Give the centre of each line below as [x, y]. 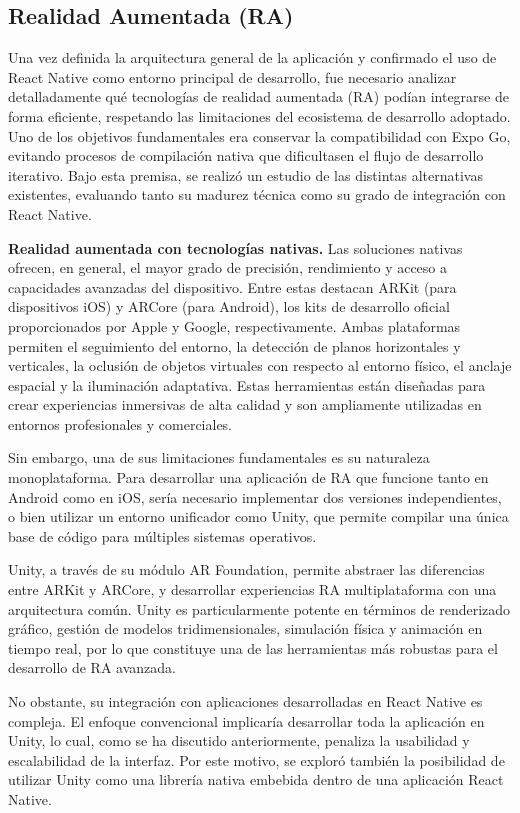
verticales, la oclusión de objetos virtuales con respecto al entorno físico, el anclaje [260, 365]
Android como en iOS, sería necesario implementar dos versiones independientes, [255, 496]
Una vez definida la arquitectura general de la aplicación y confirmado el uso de [252, 57]
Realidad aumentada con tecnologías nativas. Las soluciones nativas [235, 247]
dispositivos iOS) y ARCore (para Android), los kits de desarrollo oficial [229, 306]
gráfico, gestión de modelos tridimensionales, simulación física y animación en [245, 628]
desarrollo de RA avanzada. [92, 667]
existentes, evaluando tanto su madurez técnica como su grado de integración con [257, 194]
